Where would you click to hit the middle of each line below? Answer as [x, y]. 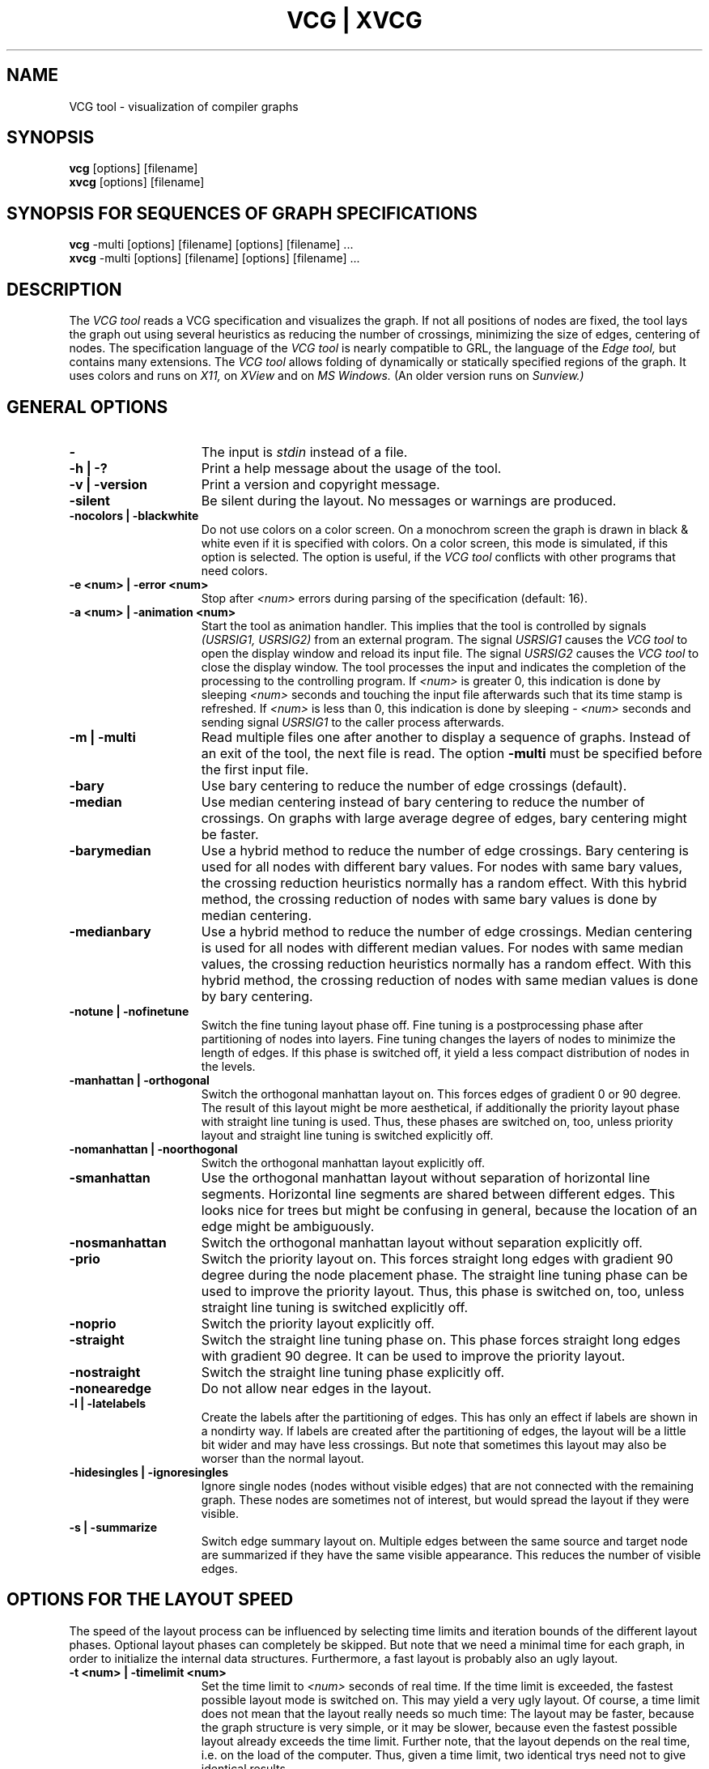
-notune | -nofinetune [129, 1011]
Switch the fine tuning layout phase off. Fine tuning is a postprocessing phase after [422, 1025]
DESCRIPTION [64, 289]
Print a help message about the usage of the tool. [351, 468]
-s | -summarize [113, 1527]
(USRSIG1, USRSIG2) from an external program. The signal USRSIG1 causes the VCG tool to [444, 639]
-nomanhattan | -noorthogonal [153, 1149]
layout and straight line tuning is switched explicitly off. [347, 1135]
